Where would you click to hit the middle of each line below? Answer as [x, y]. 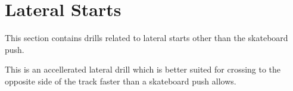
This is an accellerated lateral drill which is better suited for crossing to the [143, 69]
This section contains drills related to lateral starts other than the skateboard [146, 38]
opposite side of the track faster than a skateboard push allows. [121, 81]
